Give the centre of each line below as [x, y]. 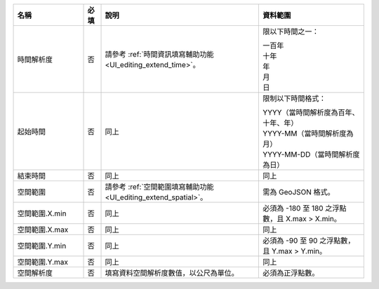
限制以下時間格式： [294, 98]
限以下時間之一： [291, 31]
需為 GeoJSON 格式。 [299, 192]
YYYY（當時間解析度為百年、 [311, 112]
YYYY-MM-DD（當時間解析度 [311, 154]
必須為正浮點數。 [291, 273]
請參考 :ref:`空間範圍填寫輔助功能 [159, 187]
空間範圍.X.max [43, 230]
